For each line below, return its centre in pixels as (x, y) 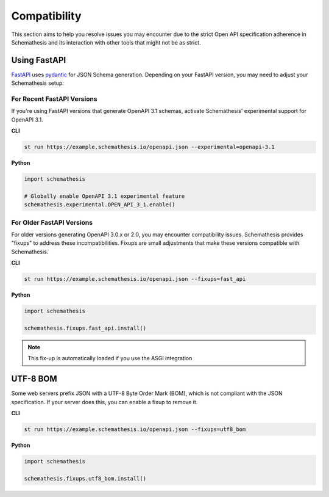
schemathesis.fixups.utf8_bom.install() (85, 478)
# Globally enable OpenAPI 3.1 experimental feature (104, 196)
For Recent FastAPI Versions (54, 99)
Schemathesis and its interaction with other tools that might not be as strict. (106, 42)
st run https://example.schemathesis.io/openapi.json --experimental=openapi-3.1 (150, 147)
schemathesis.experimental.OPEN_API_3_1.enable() (100, 205)
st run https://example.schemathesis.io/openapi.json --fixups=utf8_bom (135, 429)
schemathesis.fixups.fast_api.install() (85, 328)
